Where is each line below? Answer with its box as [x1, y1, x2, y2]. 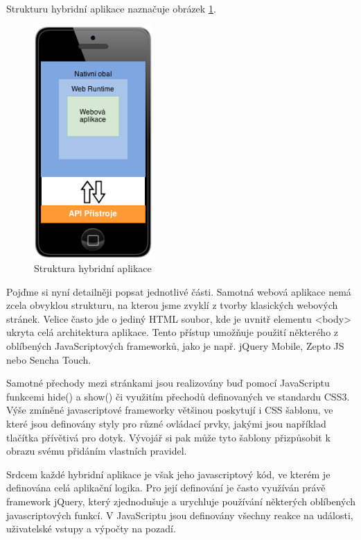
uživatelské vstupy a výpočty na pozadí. [6, 521, 176, 536]
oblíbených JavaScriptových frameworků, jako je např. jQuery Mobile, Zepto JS [6, 339, 344, 353]
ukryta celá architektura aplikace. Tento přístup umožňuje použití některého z [6, 325, 339, 339]
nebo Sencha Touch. [6, 352, 91, 366]
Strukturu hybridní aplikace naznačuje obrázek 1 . [6, 1, 216, 15]
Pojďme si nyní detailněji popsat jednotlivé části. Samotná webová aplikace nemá [6, 284, 351, 298]
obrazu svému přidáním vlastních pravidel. [6, 444, 187, 458]
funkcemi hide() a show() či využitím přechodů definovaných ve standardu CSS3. [6, 389, 350, 403]
